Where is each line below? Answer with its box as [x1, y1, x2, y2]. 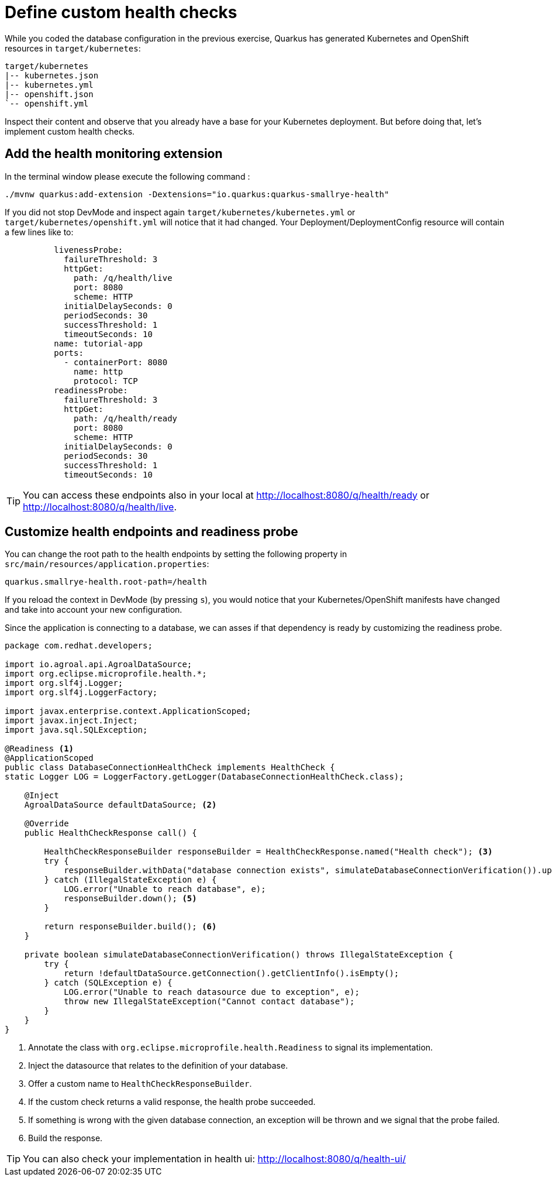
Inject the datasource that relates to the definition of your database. [28, 1060, 288, 1071]
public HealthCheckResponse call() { [24, 828, 197, 838]
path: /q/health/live [74, 273, 172, 283]
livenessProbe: [54, 245, 123, 255]
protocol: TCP [74, 376, 138, 386]
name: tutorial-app [54, 338, 143, 348]
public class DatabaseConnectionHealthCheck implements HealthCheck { [5, 763, 335, 773]
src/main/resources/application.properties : [5, 559, 209, 569]
